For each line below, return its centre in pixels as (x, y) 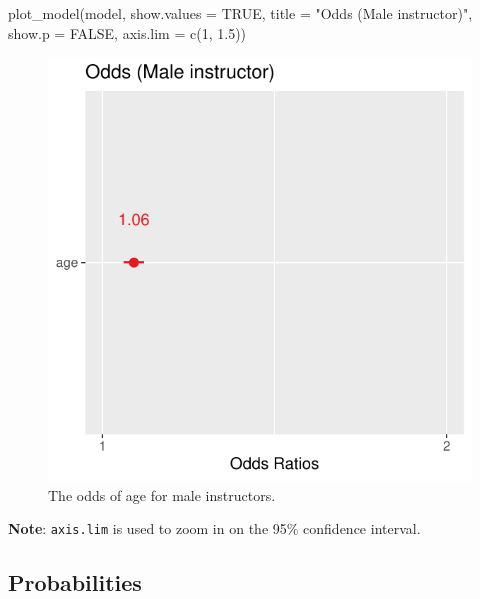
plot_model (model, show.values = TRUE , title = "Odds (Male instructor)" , (240, 13)
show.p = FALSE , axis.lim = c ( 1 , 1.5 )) (127, 32)
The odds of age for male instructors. (162, 494)
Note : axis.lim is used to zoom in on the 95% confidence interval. (214, 528)
